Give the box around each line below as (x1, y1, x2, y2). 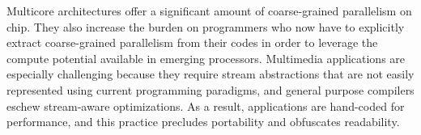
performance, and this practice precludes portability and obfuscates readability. (6, 113, 400, 130)
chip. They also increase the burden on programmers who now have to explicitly (6, 18, 405, 35)
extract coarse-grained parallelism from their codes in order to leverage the (6, 34, 378, 51)
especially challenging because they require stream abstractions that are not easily (6, 65, 415, 82)
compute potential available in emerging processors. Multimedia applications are (6, 49, 406, 66)
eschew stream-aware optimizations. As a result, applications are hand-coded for (6, 97, 405, 114)
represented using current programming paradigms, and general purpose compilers (6, 81, 415, 98)
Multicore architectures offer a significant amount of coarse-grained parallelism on (6, 2, 412, 19)
